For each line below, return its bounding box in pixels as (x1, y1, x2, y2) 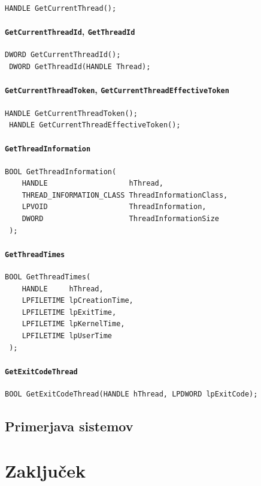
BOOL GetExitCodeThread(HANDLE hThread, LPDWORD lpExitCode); (5, 389, 258, 398)
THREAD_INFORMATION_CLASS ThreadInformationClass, (22, 190, 228, 199)
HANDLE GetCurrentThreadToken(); (5, 109, 138, 118)
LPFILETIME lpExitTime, (22, 308, 117, 317)
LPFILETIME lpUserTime (22, 331, 112, 340)
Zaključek (5, 458, 86, 482)
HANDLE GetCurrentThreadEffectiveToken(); (9, 121, 181, 130)
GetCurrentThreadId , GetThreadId (5, 25, 135, 38)
